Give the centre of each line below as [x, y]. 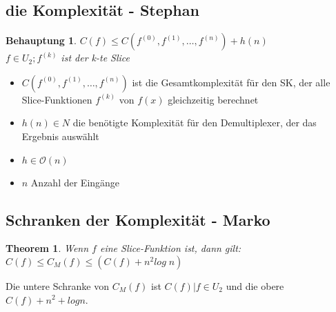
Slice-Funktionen [57, 99]
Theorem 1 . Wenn [47, 248]
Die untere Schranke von [57, 285]
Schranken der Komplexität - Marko [138, 219]
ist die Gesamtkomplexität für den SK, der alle [231, 82]
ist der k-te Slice [96, 58]
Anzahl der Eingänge [75, 182]
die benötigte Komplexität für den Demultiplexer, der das [195, 123]
